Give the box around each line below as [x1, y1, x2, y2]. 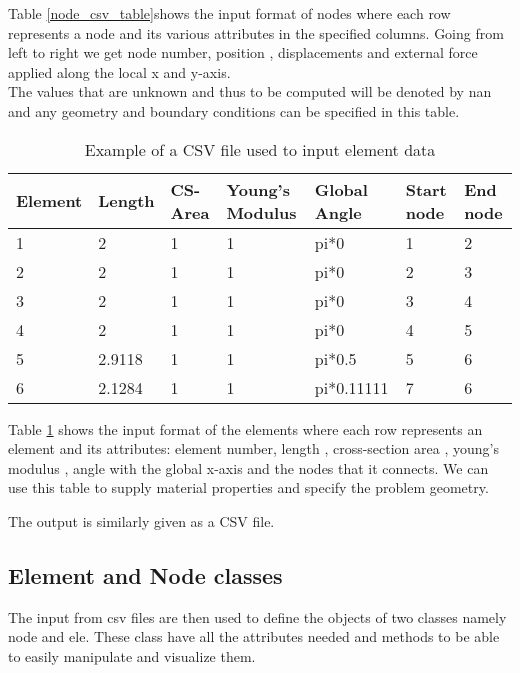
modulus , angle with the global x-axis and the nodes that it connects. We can [8, 457, 489, 478]
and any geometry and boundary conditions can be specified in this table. [8, 100, 460, 121]
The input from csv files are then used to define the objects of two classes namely [8, 606, 507, 627]
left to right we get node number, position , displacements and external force [8, 42, 478, 63]
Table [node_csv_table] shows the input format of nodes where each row [8, 3, 451, 23]
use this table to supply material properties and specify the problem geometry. [8, 477, 489, 498]
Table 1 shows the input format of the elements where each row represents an [8, 418, 483, 439]
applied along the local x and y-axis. [8, 61, 231, 82]
